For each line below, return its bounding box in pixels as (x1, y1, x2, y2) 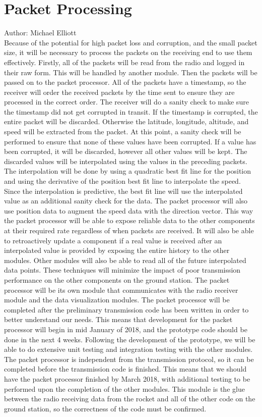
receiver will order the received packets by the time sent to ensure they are (4, 86, 235, 97)
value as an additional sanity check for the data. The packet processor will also (4, 195, 248, 206)
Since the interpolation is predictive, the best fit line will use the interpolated (4, 185, 243, 196)
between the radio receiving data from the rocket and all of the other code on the (4, 393, 255, 404)
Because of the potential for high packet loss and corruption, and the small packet (4, 37, 257, 47)
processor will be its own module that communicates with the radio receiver (4, 284, 238, 295)
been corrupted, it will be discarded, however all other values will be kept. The (4, 146, 247, 157)
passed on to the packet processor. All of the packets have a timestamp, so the (4, 77, 246, 87)
